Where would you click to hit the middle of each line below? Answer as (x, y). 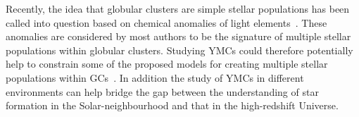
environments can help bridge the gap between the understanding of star (162, 91)
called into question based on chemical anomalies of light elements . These (166, 22)
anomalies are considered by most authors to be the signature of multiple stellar (178, 36)
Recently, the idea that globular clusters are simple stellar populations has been (178, 8)
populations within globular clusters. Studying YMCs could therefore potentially (179, 50)
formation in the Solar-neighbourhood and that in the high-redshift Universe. (172, 105)
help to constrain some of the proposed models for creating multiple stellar (167, 64)
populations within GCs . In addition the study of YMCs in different (155, 77)
